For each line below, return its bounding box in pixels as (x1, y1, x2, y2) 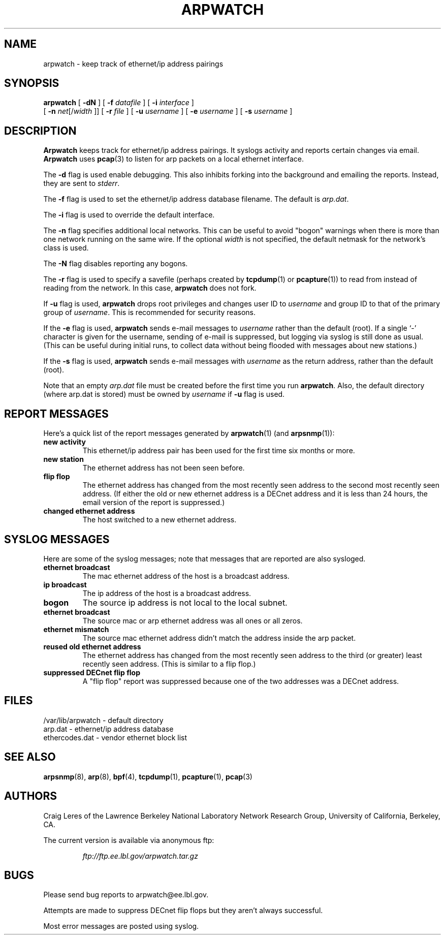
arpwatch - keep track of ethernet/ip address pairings (43, 59, 224, 68)
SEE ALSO (4, 750, 56, 764)
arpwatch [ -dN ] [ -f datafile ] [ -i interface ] (43, 98, 194, 107)
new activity (43, 437, 86, 447)
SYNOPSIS (4, 77, 59, 90)
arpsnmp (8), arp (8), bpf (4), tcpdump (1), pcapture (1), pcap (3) (43, 772, 252, 781)
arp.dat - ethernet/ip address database (43, 724, 174, 733)
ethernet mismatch (43, 624, 109, 634)
